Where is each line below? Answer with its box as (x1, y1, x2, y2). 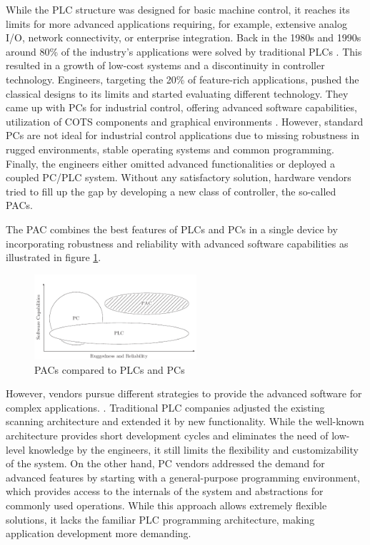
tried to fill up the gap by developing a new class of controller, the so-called (6, 183, 336, 198)
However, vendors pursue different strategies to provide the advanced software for (6, 386, 362, 401)
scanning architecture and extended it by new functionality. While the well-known (6, 414, 364, 429)
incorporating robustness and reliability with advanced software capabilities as (6, 235, 349, 250)
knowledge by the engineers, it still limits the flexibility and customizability (28, 442, 359, 457)
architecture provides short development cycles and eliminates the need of (6, 428, 329, 443)
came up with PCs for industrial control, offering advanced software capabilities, (6, 100, 357, 115)
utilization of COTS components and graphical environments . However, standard (6, 113, 364, 128)
